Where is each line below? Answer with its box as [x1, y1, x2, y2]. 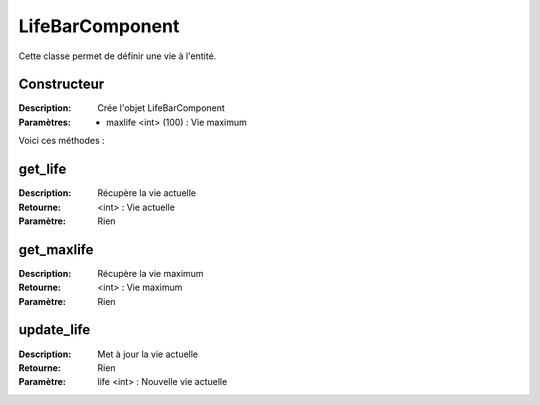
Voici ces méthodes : [18, 135, 105, 147]
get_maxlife [18, 241, 94, 258]
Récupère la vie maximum [97, 267, 204, 279]
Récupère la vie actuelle [97, 187, 197, 199]
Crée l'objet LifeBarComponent [97, 102, 225, 114]
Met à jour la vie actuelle [97, 348, 199, 360]
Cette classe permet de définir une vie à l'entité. [18, 50, 217, 62]
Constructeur [18, 76, 105, 93]
